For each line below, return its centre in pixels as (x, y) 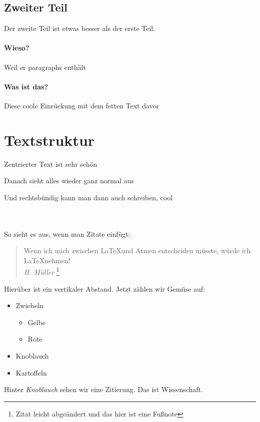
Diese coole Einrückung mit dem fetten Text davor (82, 105)
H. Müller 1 (41, 271)
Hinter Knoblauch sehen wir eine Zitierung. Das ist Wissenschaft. (103, 389)
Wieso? (17, 48)
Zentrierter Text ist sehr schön (51, 164)
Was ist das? (26, 86)
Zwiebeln (29, 305)
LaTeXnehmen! (47, 260)
